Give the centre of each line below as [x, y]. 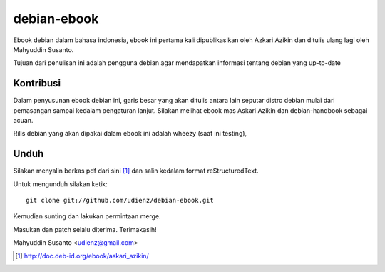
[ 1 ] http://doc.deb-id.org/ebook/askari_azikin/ [82, 256]
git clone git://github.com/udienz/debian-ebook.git [120, 201]
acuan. [23, 121]
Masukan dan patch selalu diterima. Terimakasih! [85, 229]
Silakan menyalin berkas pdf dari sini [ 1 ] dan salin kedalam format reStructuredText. [136, 171]
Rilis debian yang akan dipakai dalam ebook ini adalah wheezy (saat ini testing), [130, 134]
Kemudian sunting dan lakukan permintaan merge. [87, 216]
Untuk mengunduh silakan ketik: [61, 184]
